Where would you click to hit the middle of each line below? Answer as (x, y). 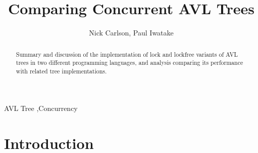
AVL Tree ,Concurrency (41, 108)
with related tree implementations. (61, 71)
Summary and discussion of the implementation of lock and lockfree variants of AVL (127, 54)
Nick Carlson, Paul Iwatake (131, 33)
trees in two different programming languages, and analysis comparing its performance (130, 63)
